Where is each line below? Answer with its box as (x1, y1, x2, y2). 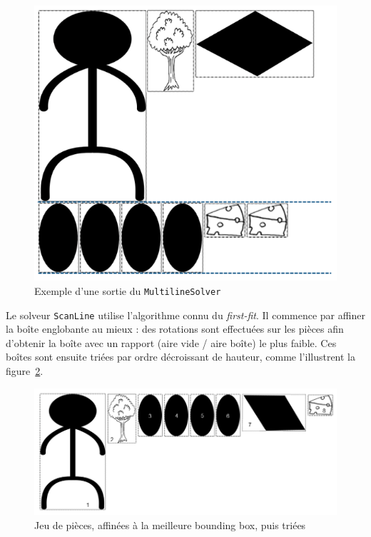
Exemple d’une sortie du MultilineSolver (34, 283, 221, 298)
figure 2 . (6, 363, 44, 378)
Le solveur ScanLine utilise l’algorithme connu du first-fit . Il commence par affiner (6, 307, 365, 322)
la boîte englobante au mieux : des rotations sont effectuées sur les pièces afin (6, 321, 344, 336)
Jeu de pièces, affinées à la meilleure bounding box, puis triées (34, 517, 306, 532)
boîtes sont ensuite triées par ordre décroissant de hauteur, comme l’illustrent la (6, 349, 356, 364)
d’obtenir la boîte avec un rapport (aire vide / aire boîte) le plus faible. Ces (6, 335, 337, 350)
